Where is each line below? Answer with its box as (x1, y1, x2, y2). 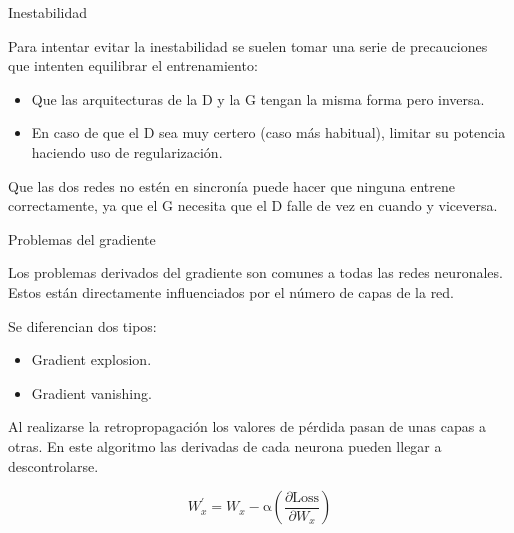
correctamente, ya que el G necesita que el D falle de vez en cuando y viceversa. (8, 195, 498, 216)
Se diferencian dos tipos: (8, 315, 157, 336)
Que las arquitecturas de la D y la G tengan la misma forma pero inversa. (31, 88, 485, 109)
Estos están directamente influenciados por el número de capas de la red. (8, 281, 455, 302)
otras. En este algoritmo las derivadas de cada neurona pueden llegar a (8, 435, 442, 456)
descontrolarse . (8, 455, 99, 476)
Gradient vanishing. (31, 382, 152, 403)
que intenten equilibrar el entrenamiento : (8, 55, 258, 76)
